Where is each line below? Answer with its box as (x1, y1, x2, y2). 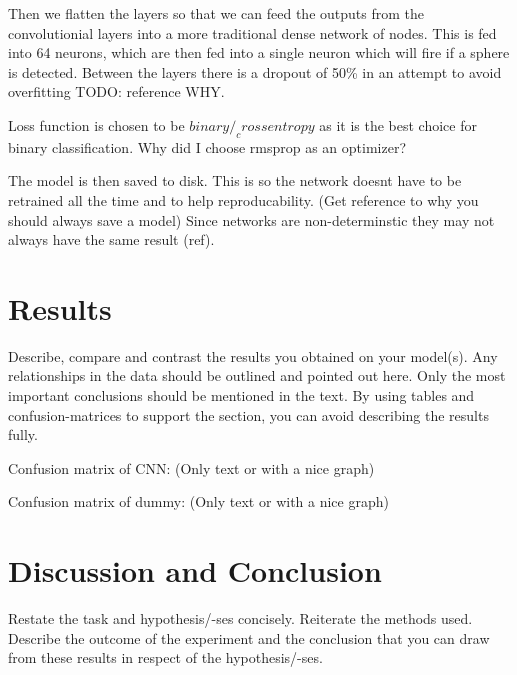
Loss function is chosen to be (8, 114, 185, 135)
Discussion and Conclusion (8, 550, 382, 591)
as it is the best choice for (319, 114, 477, 135)
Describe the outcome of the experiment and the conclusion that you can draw (8, 627, 490, 648)
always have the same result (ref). (8, 229, 215, 250)
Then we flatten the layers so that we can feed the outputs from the (8, 3, 424, 23)
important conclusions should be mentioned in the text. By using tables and (8, 385, 475, 406)
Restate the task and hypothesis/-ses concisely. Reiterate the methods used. (8, 608, 473, 629)
